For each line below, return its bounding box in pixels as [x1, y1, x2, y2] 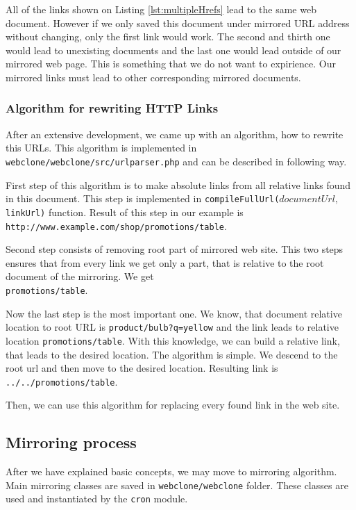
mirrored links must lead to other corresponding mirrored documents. [6, 69, 301, 84]
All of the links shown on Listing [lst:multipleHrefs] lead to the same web [6, 2, 316, 16]
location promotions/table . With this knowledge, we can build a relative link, [6, 333, 340, 347]
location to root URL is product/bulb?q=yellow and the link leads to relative [6, 320, 339, 334]
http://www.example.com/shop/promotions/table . [6, 218, 227, 233]
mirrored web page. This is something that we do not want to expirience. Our [6, 56, 337, 71]
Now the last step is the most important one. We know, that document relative [6, 306, 342, 320]
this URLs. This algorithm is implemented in [6, 140, 197, 155]
